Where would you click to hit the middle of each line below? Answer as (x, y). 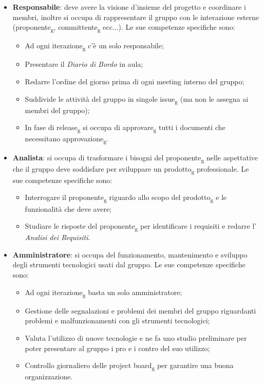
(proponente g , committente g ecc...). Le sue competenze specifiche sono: (124, 27)
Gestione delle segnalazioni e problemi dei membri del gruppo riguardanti (140, 310)
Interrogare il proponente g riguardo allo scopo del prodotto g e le (126, 198)
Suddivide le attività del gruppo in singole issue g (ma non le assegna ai (137, 99)
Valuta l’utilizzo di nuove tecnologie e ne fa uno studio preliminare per (136, 337)
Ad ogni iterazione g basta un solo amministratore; (104, 292)
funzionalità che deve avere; (68, 208)
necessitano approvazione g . (67, 139)
